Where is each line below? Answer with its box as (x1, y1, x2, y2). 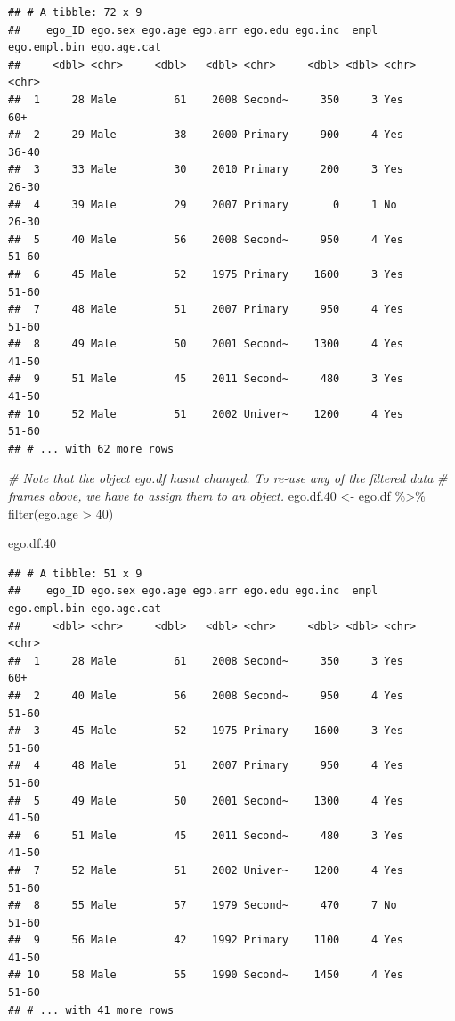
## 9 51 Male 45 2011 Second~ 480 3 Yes (8, 372, 403, 386)
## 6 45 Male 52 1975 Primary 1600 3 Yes (8, 267, 403, 281)
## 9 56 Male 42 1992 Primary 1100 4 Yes (8, 934, 403, 947)
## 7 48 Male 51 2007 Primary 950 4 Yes (8, 303, 403, 316)
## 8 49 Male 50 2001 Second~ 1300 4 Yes (8, 338, 403, 351)
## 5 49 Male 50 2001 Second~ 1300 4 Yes (8, 794, 403, 807)
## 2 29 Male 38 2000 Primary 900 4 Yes (8, 128, 403, 142)
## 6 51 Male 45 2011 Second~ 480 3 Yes (8, 829, 403, 842)
